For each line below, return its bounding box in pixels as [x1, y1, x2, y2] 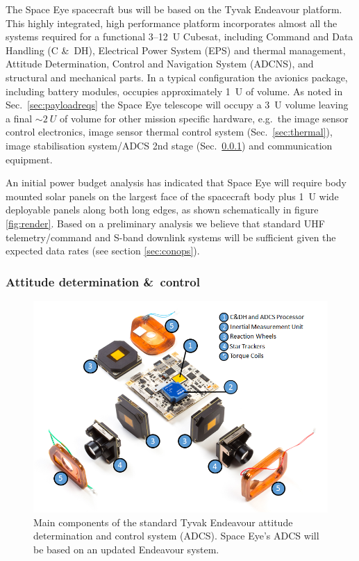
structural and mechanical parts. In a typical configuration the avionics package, [6, 70, 348, 84]
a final [6, 111, 33, 125]
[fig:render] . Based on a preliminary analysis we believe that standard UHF [6, 216, 325, 230]
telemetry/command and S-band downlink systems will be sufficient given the [6, 229, 336, 244]
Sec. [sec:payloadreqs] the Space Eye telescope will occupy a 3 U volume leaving [6, 97, 349, 112]
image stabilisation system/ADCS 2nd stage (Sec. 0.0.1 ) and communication [6, 138, 333, 152]
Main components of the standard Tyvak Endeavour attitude [33, 514, 293, 529]
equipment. [6, 152, 53, 166]
